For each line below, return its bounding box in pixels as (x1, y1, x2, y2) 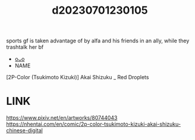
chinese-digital (6, 127, 43, 134)
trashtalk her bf (6, 43, 44, 51)
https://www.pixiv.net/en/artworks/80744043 (6, 114, 118, 122)
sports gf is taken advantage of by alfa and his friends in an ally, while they (6, 37, 190, 45)
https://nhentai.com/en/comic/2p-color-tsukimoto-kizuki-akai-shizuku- (6, 120, 181, 128)
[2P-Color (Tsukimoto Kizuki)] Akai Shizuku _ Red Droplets (6, 74, 149, 81)
